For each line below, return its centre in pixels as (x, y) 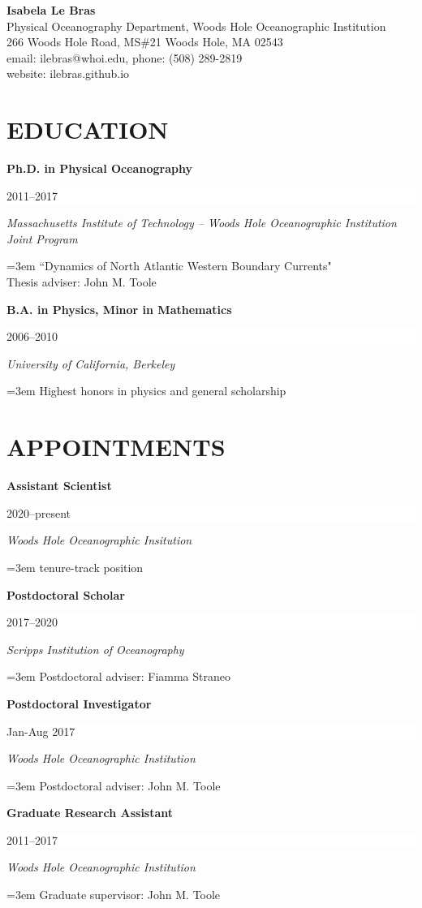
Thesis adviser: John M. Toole (82, 282)
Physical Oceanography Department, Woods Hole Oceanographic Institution (196, 26)
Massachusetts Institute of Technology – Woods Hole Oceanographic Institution (202, 223)
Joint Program (42, 238)
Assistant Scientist (59, 486)
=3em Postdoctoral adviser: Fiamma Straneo (118, 676)
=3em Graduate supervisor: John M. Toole (114, 895)
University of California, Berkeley (91, 363)
